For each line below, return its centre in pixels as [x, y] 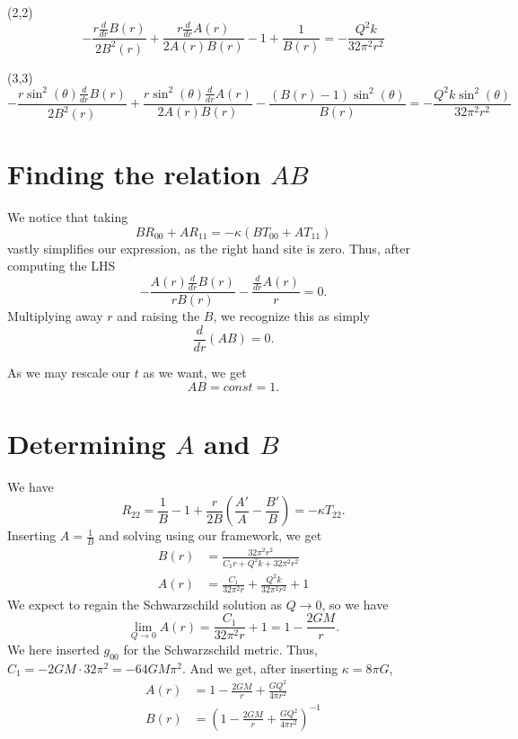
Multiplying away [55, 316]
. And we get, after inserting [260, 668]
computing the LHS [61, 266]
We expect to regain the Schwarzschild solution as [145, 604]
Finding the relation [134, 174]
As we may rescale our [69, 372]
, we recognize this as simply [291, 316]
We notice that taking [68, 217]
